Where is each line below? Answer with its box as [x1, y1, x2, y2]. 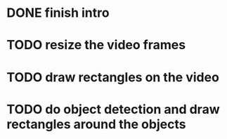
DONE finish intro [6, 5, 110, 21]
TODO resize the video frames [6, 37, 186, 53]
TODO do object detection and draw [6, 101, 220, 117]
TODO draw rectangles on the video [6, 69, 219, 85]
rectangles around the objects [6, 116, 186, 132]
